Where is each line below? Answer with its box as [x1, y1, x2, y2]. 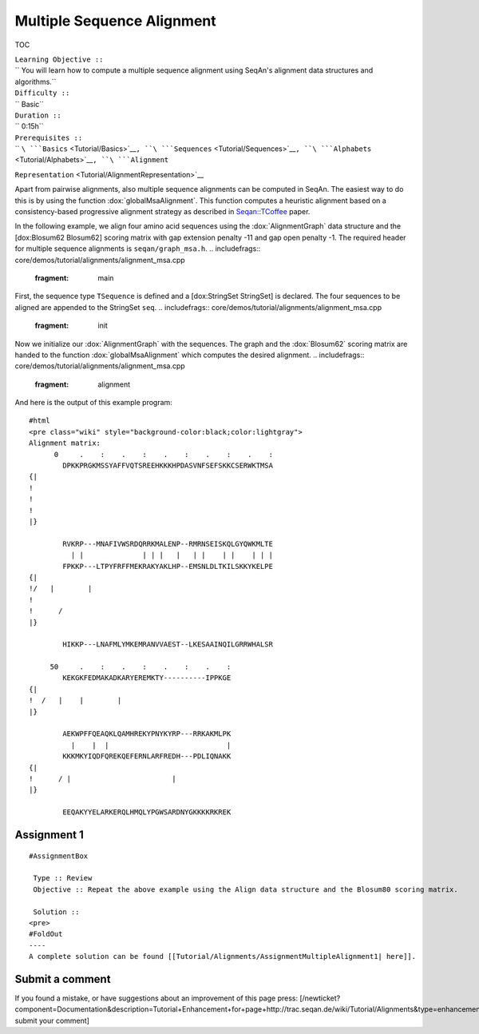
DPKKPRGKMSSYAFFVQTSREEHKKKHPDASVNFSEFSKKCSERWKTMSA [62, 461, 273, 471]
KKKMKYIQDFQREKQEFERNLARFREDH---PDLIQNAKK [62, 752, 232, 761]
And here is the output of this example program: [14, 398, 173, 408]
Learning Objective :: [14, 54, 104, 64]
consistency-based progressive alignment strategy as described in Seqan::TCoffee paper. [14, 207, 311, 217]
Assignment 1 [14, 828, 84, 841]
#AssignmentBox [29, 851, 89, 861]
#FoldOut [29, 929, 63, 939]
